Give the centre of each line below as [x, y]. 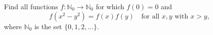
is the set [48, 26]
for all [150, 16]
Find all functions [31, 6]
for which [110, 6]
